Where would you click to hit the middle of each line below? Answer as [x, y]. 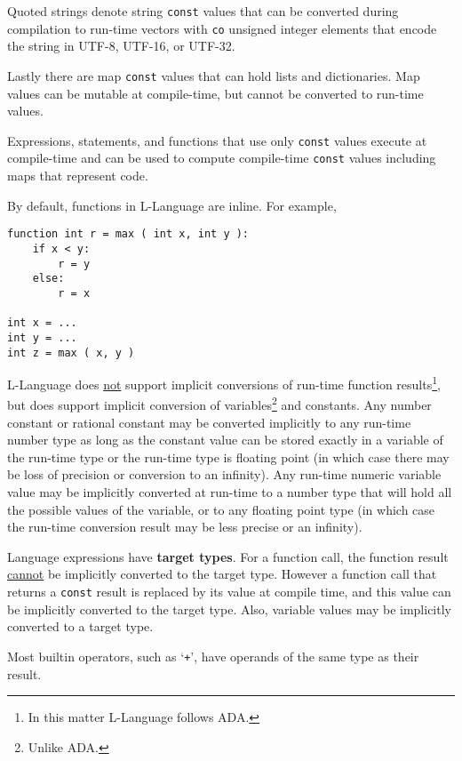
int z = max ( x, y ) [71, 352]
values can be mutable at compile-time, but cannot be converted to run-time [215, 93]
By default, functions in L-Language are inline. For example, [172, 205]
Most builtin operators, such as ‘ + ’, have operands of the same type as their [213, 656]
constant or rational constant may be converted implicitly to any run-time [209, 422]
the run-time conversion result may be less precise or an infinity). [185, 527]
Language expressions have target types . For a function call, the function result [228, 556]
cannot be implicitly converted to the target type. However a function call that [222, 574]
